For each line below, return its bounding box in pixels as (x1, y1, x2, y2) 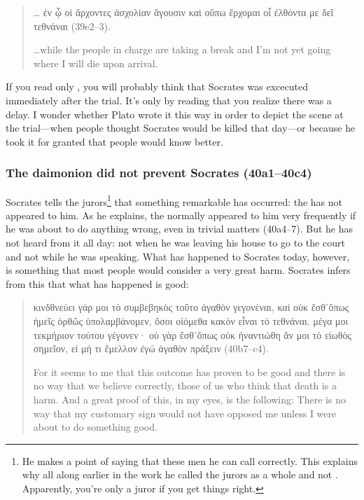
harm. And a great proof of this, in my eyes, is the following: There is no (33, 391, 346, 406)
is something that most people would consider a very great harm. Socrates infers (6, 263, 351, 277)
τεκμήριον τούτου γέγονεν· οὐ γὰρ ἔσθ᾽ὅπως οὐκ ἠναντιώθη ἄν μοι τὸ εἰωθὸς (33, 327, 352, 342)
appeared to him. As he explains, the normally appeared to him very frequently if (6, 207, 356, 222)
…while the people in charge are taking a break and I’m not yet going (33, 42, 331, 57)
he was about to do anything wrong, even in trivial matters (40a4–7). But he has (6, 221, 353, 236)
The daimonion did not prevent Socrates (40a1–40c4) (6, 164, 312, 181)
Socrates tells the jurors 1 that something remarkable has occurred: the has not (6, 192, 343, 209)
